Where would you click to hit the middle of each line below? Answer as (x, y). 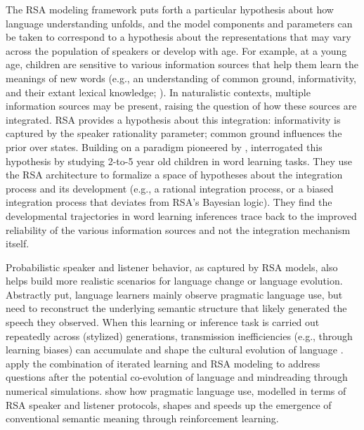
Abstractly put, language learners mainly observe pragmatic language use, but (174, 294)
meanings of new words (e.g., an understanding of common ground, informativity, (181, 78)
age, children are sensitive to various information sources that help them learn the (182, 64)
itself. (18, 243)
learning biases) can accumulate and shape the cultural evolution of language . (175, 350)
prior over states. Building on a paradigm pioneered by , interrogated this (164, 146)
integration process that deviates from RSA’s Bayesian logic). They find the (169, 202)
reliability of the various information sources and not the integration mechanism (178, 229)
